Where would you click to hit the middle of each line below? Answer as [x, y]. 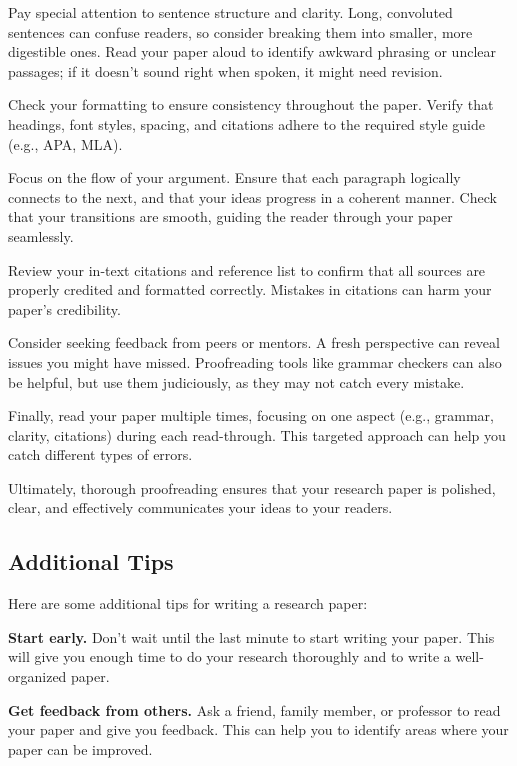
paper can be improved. [80, 748]
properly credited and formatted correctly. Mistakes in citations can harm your [250, 289]
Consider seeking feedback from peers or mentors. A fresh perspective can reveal [254, 342]
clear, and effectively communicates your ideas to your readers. [200, 507]
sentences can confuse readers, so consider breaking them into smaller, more [240, 31]
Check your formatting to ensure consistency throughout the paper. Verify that [251, 104]
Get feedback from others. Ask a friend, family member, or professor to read [254, 709]
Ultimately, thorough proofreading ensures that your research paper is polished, [252, 487]
